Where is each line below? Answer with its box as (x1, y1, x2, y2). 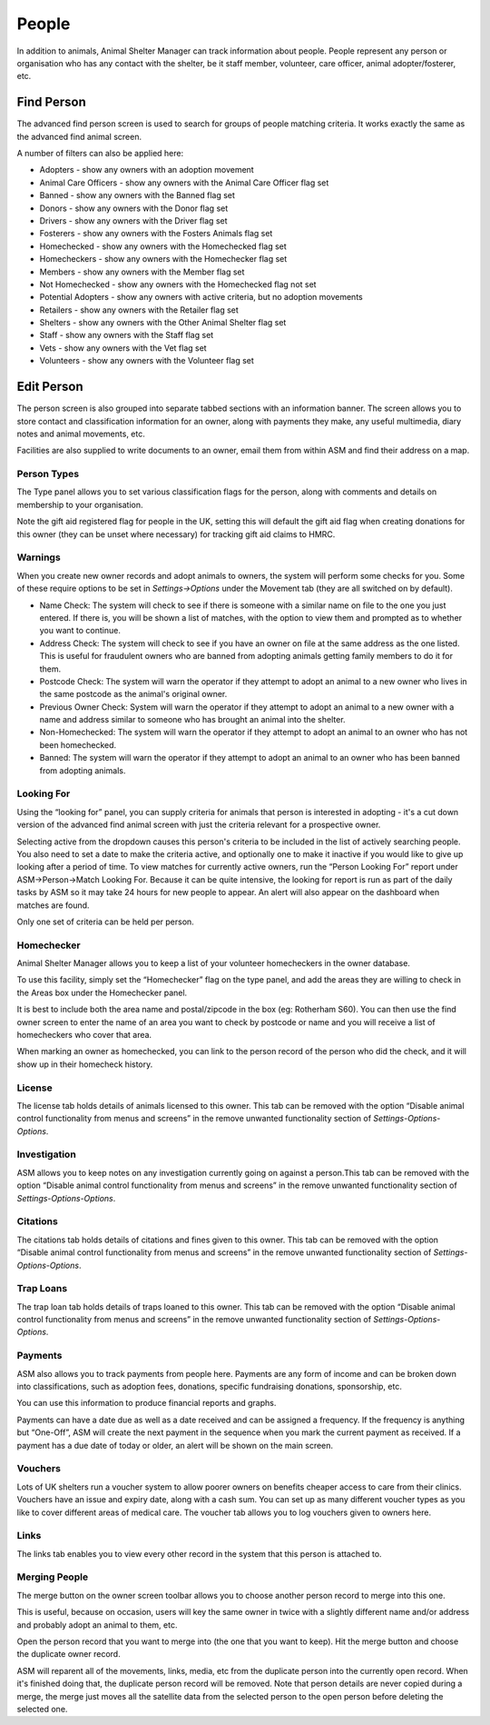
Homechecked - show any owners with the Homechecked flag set (39, 241, 288, 252)
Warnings (16, 551, 61, 563)
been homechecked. (39, 739, 117, 750)
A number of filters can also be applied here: (16, 148, 184, 159)
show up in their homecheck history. (16, 1059, 153, 1070)
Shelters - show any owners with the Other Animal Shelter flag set (39, 317, 287, 328)
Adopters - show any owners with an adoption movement (39, 165, 254, 175)
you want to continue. (39, 625, 122, 636)
